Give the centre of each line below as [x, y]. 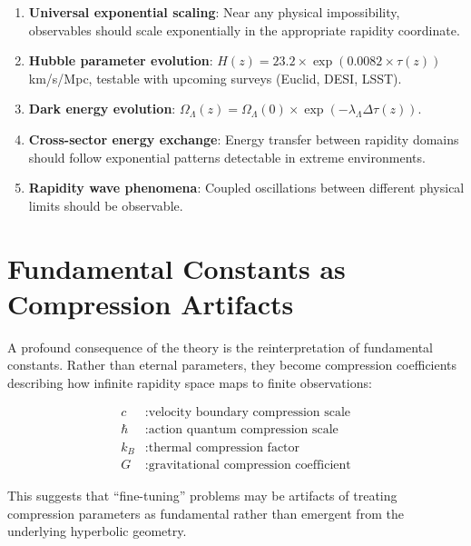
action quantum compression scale [243, 430]
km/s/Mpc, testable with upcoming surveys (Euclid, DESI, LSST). [215, 78]
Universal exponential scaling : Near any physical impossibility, [214, 12]
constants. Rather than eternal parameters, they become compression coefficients [232, 365]
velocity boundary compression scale [250, 413]
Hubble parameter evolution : [121, 60]
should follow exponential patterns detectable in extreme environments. [227, 157]
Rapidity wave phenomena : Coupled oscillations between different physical [246, 188]
